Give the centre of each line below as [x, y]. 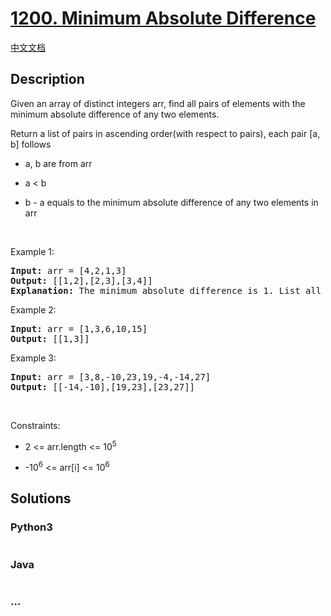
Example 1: [32, 251]
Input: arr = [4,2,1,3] [68, 270]
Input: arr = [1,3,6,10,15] [79, 328]
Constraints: [35, 425]
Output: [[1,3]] [50, 338]
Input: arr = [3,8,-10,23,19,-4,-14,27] [111, 376]
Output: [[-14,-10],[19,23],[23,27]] [103, 386]
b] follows [31, 144]
